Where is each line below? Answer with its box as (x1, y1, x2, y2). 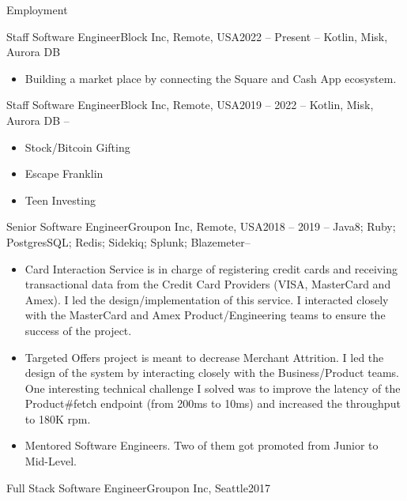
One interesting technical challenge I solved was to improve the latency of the (24, 379, 401, 396)
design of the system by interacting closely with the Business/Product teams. (24, 364, 399, 381)
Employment (6, 2, 68, 17)
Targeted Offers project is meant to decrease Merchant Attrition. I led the (24, 348, 384, 365)
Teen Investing (24, 191, 96, 208)
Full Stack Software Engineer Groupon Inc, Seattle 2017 (6, 479, 270, 495)
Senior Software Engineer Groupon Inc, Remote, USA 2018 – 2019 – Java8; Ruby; (6, 218, 396, 235)
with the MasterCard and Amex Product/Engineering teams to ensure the (24, 307, 386, 323)
